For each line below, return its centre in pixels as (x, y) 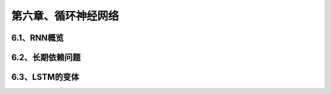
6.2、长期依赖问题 (46, 57)
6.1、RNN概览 (37, 38)
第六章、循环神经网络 (65, 16)
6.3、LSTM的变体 (45, 77)
